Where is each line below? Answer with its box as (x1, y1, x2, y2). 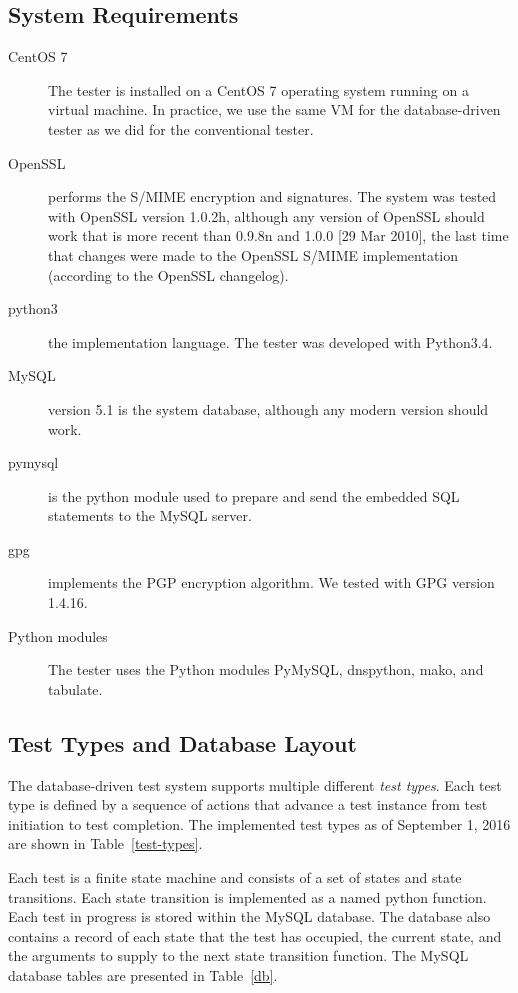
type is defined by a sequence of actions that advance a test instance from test (8, 794, 488, 815)
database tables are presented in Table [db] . (8, 965, 278, 985)
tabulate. (48, 678, 103, 699)
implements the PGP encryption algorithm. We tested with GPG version (48, 572, 495, 593)
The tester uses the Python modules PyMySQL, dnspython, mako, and (48, 659, 484, 680)
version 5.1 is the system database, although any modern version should (48, 398, 489, 419)
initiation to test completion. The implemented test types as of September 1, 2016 (8, 813, 511, 834)
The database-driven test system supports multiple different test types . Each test (8, 774, 502, 795)
